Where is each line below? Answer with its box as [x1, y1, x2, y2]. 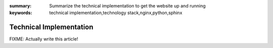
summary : [9, 3, 32, 8]
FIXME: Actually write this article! [9, 36, 78, 42]
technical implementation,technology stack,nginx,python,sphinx [49, 10, 183, 16]
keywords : [9, 10, 32, 16]
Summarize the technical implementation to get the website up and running [49, 3, 206, 8]
